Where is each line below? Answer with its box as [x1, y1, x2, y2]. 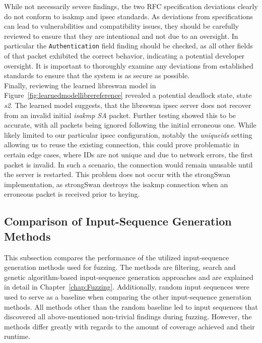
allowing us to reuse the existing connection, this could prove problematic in [4, 139, 239, 150]
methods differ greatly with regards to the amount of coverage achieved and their [4, 321, 255, 331]
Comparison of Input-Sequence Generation [4, 213, 232, 229]
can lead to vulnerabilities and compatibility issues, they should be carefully [4, 21, 239, 31]
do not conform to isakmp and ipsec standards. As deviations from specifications [4, 11, 253, 21]
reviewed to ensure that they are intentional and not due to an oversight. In [4, 30, 238, 41]
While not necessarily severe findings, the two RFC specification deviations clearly [4, 1, 258, 11]
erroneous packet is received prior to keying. [4, 189, 140, 199]
